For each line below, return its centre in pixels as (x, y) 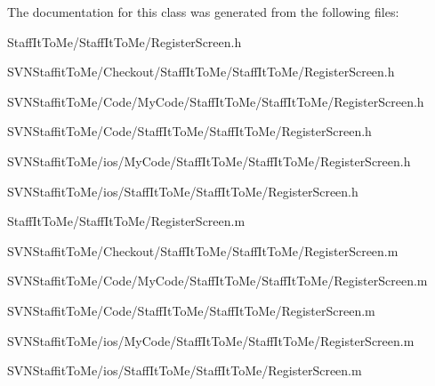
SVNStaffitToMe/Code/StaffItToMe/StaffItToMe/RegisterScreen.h (189, 131)
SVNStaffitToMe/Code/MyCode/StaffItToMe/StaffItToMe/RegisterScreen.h (216, 101)
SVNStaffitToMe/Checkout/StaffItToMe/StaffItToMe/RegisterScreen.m (203, 250)
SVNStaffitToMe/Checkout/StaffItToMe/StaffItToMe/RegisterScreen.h (201, 72)
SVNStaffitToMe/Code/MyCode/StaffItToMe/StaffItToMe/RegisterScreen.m (217, 281)
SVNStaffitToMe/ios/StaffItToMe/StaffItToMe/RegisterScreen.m (185, 370)
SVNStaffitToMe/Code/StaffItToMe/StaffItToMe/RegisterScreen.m (191, 310)
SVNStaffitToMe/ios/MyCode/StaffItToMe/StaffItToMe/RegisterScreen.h (209, 161)
